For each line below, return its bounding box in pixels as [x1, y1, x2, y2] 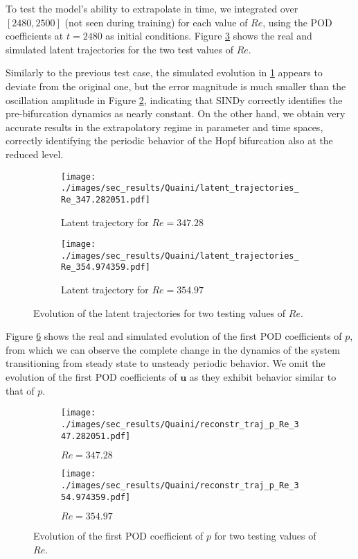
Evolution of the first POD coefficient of [33, 528, 204, 543]
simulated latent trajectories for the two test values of [6, 42, 233, 56]
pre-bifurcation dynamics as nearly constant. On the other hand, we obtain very [6, 106, 346, 121]
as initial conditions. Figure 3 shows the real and [105, 28, 312, 43]
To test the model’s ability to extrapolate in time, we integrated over [6, 1, 298, 15]
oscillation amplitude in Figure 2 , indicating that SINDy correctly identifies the [6, 92, 343, 107]
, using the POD [262, 15, 332, 29]
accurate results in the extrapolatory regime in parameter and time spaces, [6, 119, 323, 134]
